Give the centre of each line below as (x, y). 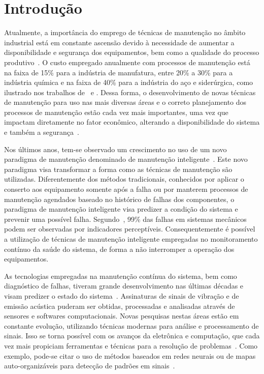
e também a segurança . (42, 132)
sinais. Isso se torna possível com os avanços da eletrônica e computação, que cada (132, 336)
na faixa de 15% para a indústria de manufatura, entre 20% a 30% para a (119, 72)
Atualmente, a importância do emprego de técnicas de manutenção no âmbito (125, 32)
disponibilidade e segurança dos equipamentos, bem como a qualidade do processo (132, 52)
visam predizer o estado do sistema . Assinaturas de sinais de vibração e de (122, 295)
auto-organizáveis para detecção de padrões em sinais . (90, 366)
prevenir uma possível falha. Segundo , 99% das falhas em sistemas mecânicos (125, 219)
